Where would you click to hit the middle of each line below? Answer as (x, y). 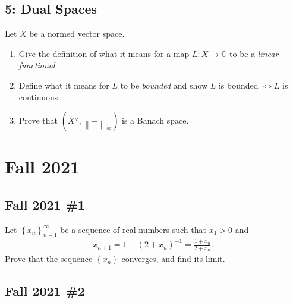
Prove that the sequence (49, 259)
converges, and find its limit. (173, 259)
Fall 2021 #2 (45, 291)
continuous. (40, 97)
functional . (38, 65)
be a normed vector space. (77, 34)
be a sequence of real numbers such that (133, 229)
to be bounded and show (164, 85)
